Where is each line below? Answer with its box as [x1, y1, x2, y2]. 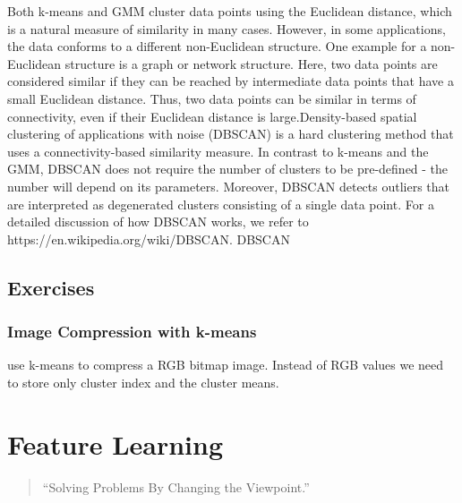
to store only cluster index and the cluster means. [7, 372, 279, 391]
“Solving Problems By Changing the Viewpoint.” [42, 477, 310, 496]
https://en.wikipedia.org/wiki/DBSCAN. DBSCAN [7, 229, 290, 248]
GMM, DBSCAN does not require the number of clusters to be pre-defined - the [7, 159, 449, 178]
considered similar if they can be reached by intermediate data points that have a [7, 72, 454, 90]
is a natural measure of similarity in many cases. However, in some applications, [7, 19, 446, 38]
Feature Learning [7, 425, 224, 462]
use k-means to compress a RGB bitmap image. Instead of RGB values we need [7, 355, 444, 374]
